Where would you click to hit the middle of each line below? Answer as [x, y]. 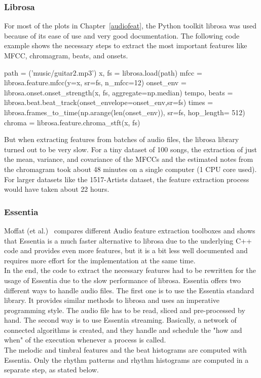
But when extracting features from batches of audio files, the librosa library [122, 139]
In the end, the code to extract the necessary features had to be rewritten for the [130, 270]
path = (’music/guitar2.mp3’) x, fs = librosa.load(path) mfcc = [103, 72]
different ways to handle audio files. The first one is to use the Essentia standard [129, 290]
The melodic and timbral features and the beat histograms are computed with [125, 350]
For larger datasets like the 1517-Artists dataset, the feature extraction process [127, 179]
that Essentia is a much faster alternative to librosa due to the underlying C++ [128, 240]
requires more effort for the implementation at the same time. [100, 260]
